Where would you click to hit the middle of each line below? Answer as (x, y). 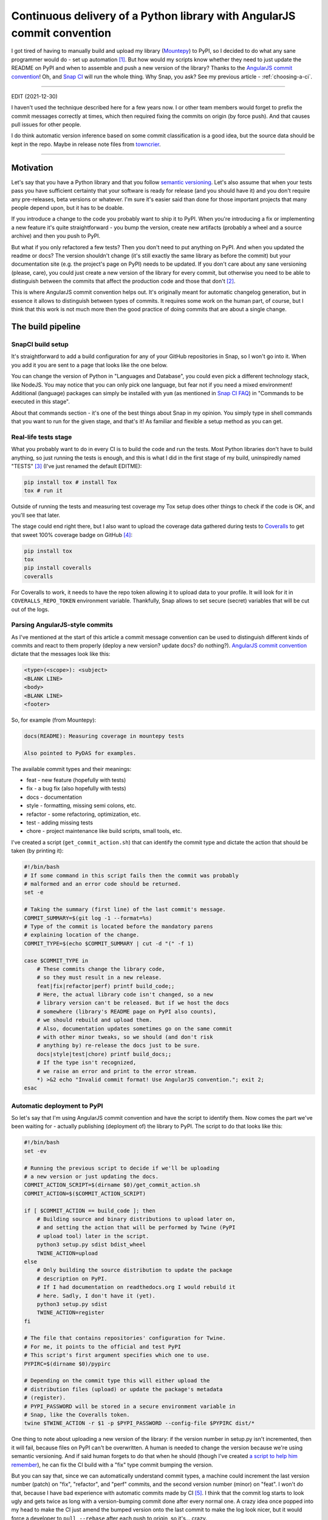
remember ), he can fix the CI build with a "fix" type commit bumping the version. (112, 1465)
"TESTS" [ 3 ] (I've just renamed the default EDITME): (77, 466)
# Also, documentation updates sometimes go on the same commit (135, 1028)
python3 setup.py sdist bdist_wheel (91, 1245)
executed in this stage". (40, 402)
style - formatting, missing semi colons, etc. (81, 806)
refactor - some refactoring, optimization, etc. (84, 814)
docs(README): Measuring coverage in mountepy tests (104, 736)
